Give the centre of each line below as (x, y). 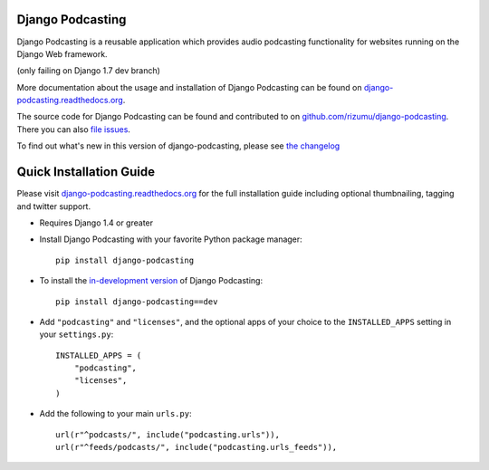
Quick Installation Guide (86, 172)
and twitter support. (53, 206)
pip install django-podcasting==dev (137, 302)
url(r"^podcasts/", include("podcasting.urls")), (168, 434)
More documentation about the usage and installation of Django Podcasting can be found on (189, 87)
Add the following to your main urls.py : (115, 414)
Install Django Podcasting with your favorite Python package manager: (171, 239)
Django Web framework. (62, 53)
